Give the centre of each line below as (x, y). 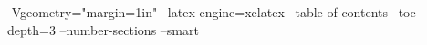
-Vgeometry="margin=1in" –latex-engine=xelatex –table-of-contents (198, 12)
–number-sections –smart (129, 29)
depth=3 (31, 29)
